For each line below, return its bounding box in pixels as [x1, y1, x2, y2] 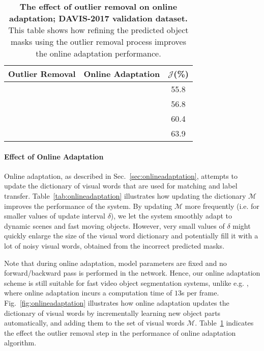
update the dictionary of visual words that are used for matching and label [4, 180, 238, 191]
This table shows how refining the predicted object [8, 24, 189, 36]
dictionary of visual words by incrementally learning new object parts [4, 307, 221, 318]
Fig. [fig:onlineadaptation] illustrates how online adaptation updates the [4, 297, 229, 308]
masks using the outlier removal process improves [10, 36, 187, 47]
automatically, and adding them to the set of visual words [4, 317, 185, 328]
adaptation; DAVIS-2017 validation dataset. [9, 12, 188, 24]
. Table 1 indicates [195, 317, 254, 328]
